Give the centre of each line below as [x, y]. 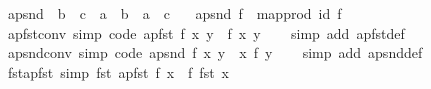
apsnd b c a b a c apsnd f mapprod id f [174, 13]
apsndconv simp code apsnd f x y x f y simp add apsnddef [215, 52]
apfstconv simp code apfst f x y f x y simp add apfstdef [206, 32]
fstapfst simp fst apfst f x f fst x [118, 71]
